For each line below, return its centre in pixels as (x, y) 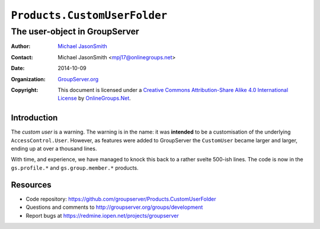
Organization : (28, 79)
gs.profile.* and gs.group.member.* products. (75, 168)
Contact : (22, 57)
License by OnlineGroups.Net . (95, 98)
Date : (18, 68)
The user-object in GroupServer (75, 31)
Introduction (34, 118)
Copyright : (25, 90)
